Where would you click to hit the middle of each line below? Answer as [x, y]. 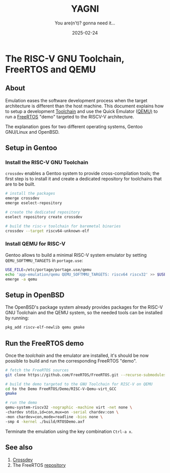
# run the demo [21, 403]
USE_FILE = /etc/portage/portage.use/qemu [49, 270]
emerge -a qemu [21, 279]
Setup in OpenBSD [35, 295]
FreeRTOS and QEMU [51, 69]
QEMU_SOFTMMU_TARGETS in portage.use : [44, 260]
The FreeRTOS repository [39, 465]
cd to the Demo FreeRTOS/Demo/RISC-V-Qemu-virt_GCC [61, 389]
